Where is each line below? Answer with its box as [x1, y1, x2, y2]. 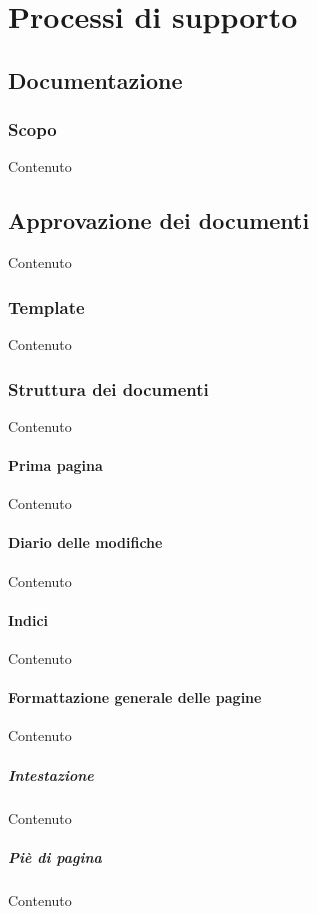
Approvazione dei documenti [8, 205, 310, 236]
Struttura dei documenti [8, 376, 209, 401]
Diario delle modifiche [8, 532, 163, 553]
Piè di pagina [8, 846, 102, 867]
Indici [8, 609, 49, 630]
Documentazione [8, 64, 183, 95]
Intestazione [8, 764, 94, 785]
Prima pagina [8, 454, 103, 475]
